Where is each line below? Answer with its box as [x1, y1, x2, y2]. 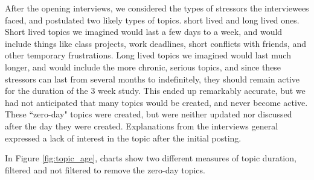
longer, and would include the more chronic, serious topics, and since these [5, 60, 281, 73]
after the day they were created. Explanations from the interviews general [5, 119, 278, 132]
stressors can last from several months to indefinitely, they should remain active [5, 72, 300, 85]
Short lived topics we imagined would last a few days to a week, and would [5, 25, 283, 38]
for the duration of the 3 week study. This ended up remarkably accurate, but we [5, 84, 306, 97]
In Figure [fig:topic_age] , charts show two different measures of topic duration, [5, 152, 296, 164]
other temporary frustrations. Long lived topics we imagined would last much [5, 49, 291, 61]
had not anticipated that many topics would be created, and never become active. [5, 96, 308, 108]
